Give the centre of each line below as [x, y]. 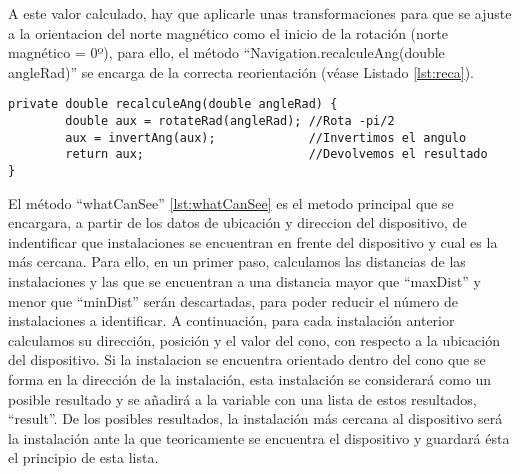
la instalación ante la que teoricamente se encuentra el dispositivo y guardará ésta [259, 437]
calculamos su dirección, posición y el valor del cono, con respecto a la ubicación [254, 339]
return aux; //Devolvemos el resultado [276, 154]
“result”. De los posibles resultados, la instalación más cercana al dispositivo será [255, 418]
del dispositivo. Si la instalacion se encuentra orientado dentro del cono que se [247, 359]
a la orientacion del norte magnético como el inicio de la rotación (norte [228, 32]
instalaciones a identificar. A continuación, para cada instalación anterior [231, 320]
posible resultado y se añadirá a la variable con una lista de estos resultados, [242, 398]
